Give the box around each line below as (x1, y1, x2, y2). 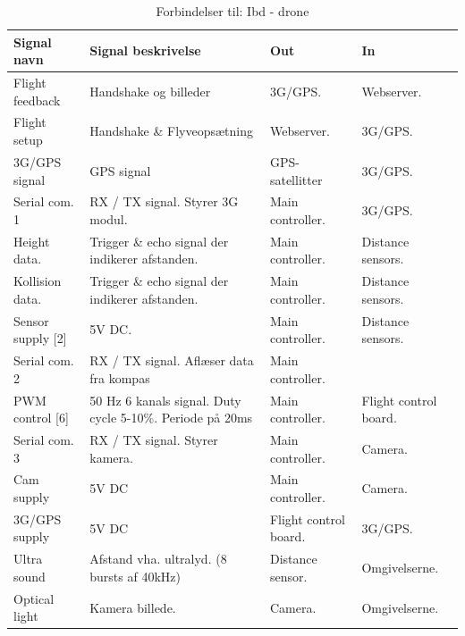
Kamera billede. (89, 598, 176, 616)
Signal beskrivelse (89, 41, 201, 60)
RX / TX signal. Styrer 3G (89, 192, 239, 211)
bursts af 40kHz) (89, 566, 181, 585)
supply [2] (13, 329, 67, 347)
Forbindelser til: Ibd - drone (156, 2, 309, 20)
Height (13, 231, 50, 250)
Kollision (13, 272, 62, 290)
